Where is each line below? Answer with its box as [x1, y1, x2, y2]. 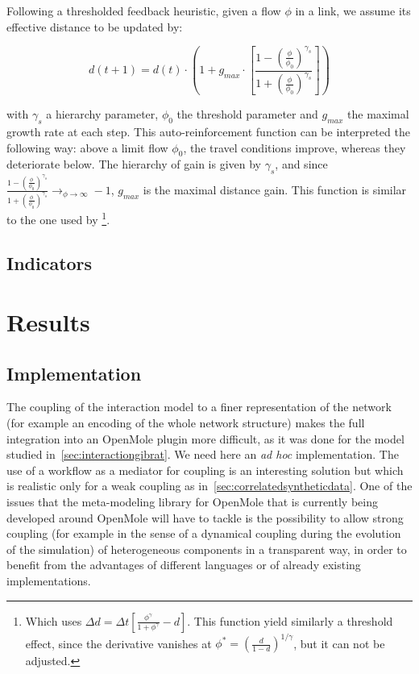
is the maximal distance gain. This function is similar [143, 181, 407, 198]
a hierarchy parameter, [46, 106, 159, 123]
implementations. [6, 572, 91, 589]
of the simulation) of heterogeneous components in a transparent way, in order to [6, 540, 407, 557]
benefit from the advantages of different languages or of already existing [6, 556, 361, 573]
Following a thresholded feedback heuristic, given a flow [6, 2, 281, 19]
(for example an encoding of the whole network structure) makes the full [6, 414, 365, 431]
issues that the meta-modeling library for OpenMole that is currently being [6, 493, 378, 510]
